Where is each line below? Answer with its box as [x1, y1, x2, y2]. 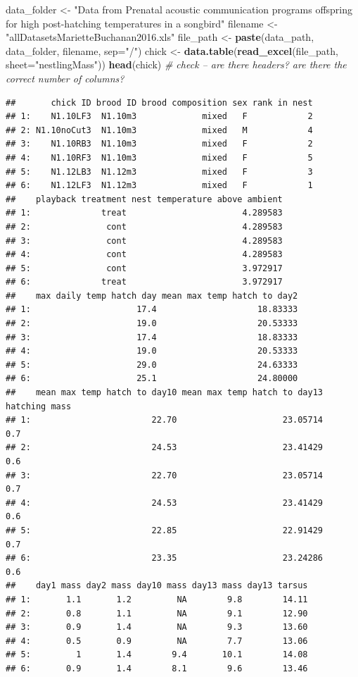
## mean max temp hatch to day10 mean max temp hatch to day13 [6, 387, 324, 398]
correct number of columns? [6, 70, 124, 85]
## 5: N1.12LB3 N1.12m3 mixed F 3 [6, 166, 313, 177]
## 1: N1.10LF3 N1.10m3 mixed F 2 [6, 111, 313, 122]
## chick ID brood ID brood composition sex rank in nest [6, 97, 313, 108]
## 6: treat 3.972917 [6, 277, 283, 287]
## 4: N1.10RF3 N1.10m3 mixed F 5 [6, 152, 313, 163]
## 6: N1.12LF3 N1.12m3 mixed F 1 [6, 180, 313, 191]
